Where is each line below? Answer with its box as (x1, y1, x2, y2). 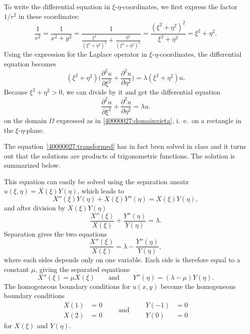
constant (4, 264, 29, 274)
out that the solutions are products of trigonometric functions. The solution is (4, 150, 235, 160)
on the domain (4, 115, 47, 125)
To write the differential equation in (4, 1, 110, 11)
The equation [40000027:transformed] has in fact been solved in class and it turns (4, 141, 246, 151)
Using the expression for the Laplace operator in (4, 49, 147, 59)
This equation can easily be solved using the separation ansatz (4, 176, 189, 186)
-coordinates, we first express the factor (120, 1, 237, 11)
